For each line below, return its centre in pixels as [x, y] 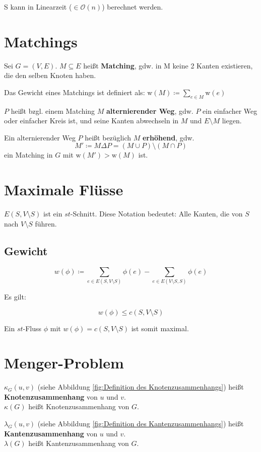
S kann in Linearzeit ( [38, 7]
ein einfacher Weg [230, 110]
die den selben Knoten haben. [50, 75]
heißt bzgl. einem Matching [53, 110]
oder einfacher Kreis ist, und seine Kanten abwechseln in [91, 121]
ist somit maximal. [160, 328]
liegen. [232, 121]
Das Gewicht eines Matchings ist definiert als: [75, 92]
